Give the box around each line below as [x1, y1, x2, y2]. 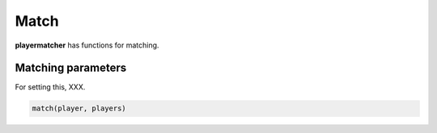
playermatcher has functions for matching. [15, 40, 159, 50]
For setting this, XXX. [15, 82, 86, 92]
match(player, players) [32, 104, 127, 113]
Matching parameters [15, 61, 127, 75]
